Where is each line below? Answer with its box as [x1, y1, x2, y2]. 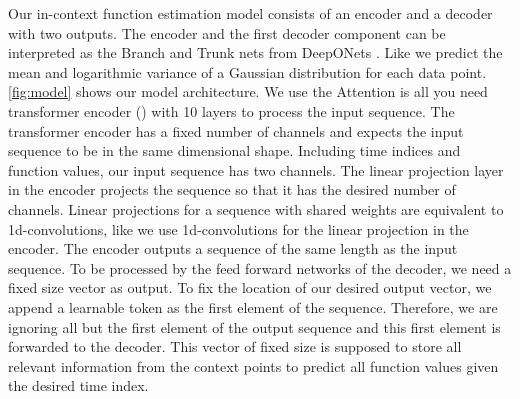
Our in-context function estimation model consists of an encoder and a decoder [8, 3, 493, 23]
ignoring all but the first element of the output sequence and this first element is [8, 316, 501, 337]
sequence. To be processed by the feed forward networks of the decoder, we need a [8, 257, 512, 278]
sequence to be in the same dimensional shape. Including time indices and [8, 140, 461, 161]
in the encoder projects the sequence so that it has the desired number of [8, 179, 456, 200]
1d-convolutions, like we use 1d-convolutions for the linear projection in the [8, 218, 469, 239]
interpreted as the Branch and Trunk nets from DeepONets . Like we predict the [8, 42, 503, 63]
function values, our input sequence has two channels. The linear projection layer [8, 159, 504, 180]
